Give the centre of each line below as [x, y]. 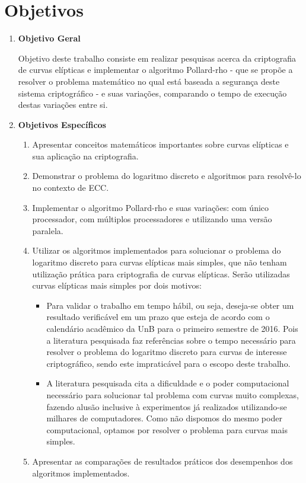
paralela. [48, 230]
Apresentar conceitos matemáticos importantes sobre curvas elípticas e [160, 144]
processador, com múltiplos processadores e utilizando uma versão [152, 219]
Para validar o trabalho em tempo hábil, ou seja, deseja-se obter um [170, 305]
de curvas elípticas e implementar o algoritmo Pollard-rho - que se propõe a [155, 70]
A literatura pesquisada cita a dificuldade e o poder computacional [168, 383]
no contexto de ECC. [71, 188]
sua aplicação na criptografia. [85, 156]
